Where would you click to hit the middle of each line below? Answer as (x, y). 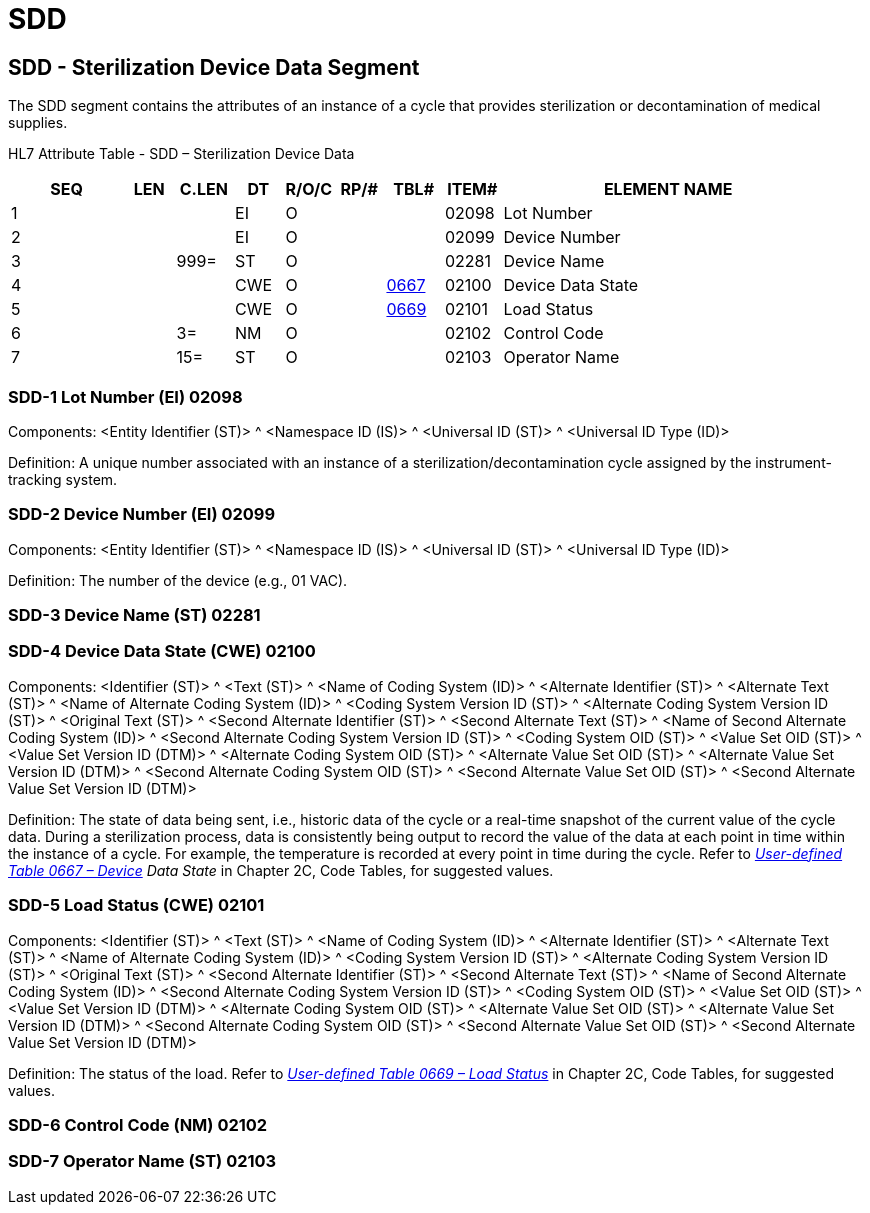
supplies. (38, 123)
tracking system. (63, 479)
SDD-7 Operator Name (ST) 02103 (142, 1161)
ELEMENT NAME (668, 189)
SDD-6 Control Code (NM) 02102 (138, 1124)
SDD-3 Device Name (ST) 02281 (134, 615)
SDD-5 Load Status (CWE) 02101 (136, 905)
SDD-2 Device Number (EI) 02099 (142, 514)
